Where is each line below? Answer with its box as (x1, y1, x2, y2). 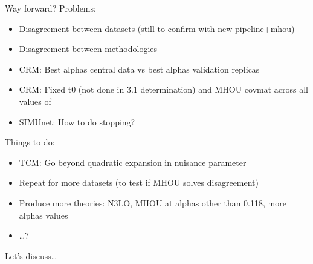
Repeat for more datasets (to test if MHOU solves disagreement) (19, 176, 259, 189)
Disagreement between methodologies (19, 42, 158, 55)
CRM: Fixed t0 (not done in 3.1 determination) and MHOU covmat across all (19, 83, 308, 96)
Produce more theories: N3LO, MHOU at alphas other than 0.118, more (19, 196, 286, 209)
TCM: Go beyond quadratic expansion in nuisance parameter (19, 156, 247, 168)
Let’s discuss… (5, 249, 57, 262)
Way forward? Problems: (5, 2, 96, 14)
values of (19, 94, 51, 107)
